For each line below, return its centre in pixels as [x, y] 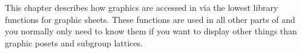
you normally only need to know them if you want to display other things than [151, 31]
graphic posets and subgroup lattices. [74, 42]
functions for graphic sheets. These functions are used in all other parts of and [150, 19]
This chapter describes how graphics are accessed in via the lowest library [142, 7]
